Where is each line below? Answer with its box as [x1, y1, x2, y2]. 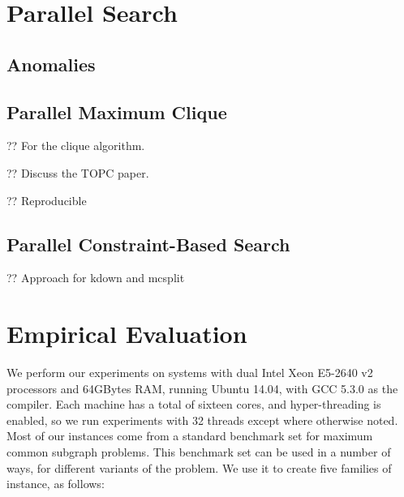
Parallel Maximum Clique [6, 99, 227, 124]
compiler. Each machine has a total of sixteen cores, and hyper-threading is [6, 396, 381, 413]
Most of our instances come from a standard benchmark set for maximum [6, 427, 373, 444]
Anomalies [6, 51, 96, 76]
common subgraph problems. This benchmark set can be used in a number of [6, 443, 391, 461]
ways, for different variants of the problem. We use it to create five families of [6, 459, 392, 476]
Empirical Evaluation [6, 317, 247, 350]
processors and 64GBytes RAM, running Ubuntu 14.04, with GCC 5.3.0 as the [6, 379, 398, 396]
